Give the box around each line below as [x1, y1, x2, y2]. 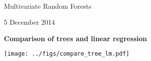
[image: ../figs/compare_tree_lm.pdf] [4, 50, 130, 58]
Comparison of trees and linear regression [4, 33, 147, 43]
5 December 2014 [4, 17, 55, 27]
